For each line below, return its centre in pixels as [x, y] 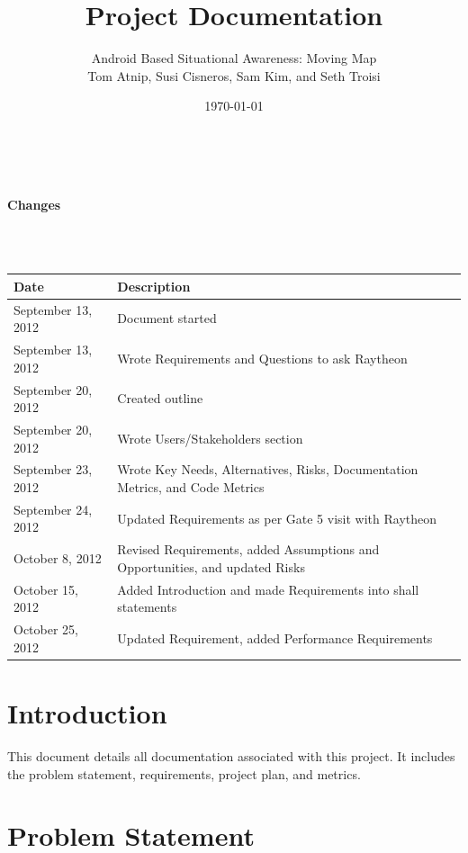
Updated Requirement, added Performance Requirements [275, 638]
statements [147, 607]
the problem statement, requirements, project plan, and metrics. [184, 773]
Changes [34, 204]
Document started [167, 318]
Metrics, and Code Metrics [191, 486]
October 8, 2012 [58, 558]
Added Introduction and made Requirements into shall [268, 589]
